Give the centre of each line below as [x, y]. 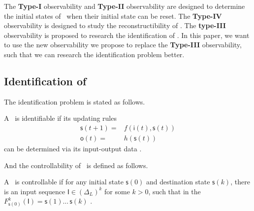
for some [117, 191]
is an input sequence [35, 191]
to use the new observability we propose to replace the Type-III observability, [123, 45]
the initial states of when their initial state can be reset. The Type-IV [113, 16]
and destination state [178, 182]
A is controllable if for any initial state [64, 182]
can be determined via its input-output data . [73, 149]
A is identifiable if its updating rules [60, 118]
